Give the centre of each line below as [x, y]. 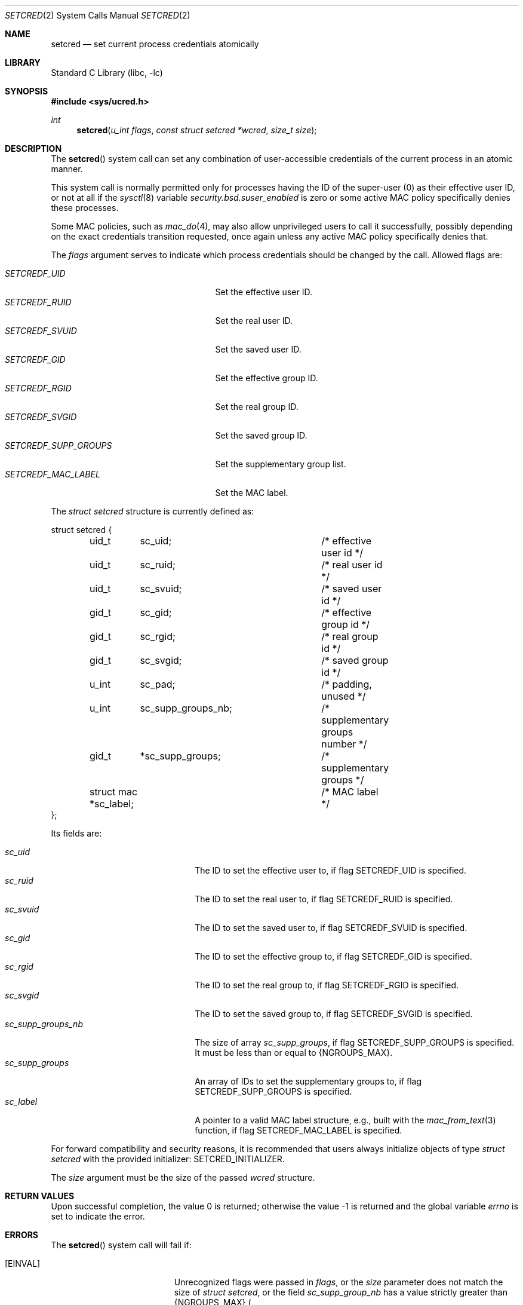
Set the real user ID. [254, 321]
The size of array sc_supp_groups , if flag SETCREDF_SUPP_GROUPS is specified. [355, 1042]
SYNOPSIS [27, 91]
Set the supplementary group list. [281, 464]
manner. [67, 169]
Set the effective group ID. [267, 378]
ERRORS [22, 1235]
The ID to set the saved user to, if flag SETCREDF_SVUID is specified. [331, 928]
